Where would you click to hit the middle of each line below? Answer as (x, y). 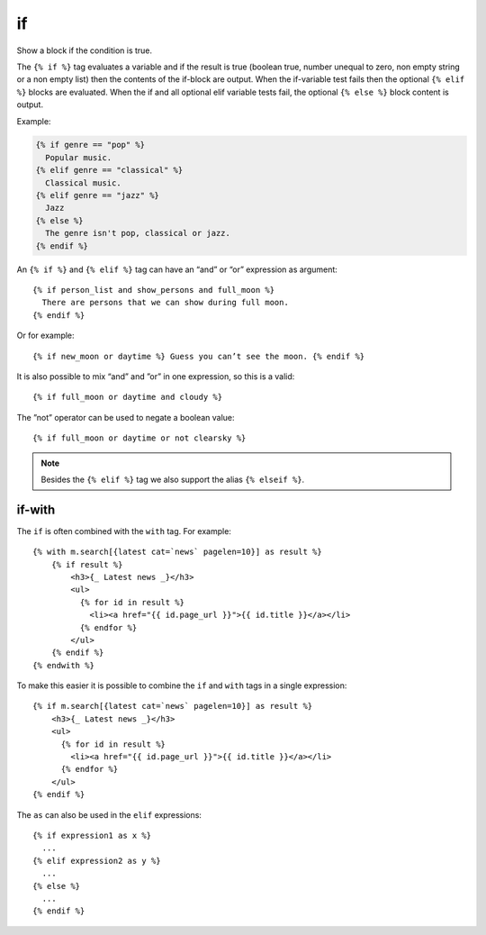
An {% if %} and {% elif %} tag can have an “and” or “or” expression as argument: (177, 269)
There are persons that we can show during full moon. (166, 303)
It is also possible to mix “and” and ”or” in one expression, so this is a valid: (156, 376)
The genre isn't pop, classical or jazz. (138, 233)
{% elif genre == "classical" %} (109, 170)
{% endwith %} (63, 665)
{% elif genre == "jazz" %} (97, 195)
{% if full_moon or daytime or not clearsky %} (139, 438)
